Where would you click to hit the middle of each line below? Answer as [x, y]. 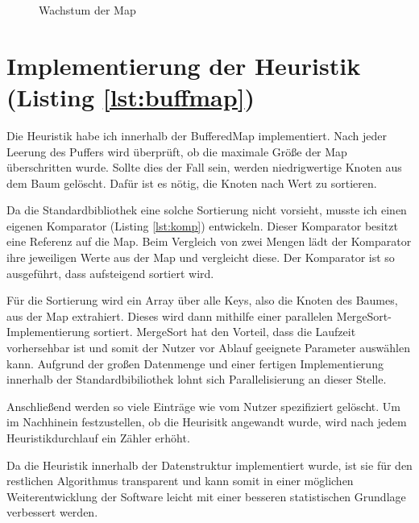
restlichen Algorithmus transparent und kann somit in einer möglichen [180, 481]
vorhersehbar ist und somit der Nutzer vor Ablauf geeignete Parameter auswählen [208, 348]
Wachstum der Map [87, 10]
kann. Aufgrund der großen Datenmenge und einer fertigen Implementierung [195, 363]
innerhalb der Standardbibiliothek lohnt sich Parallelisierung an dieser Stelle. [197, 379]
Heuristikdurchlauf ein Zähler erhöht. [98, 438]
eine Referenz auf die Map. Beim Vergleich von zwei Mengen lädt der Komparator [209, 241]
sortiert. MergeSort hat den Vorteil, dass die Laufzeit [225, 332]
